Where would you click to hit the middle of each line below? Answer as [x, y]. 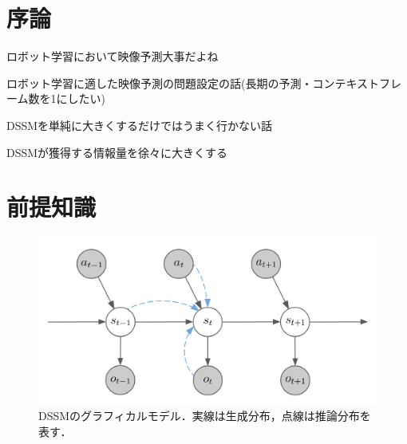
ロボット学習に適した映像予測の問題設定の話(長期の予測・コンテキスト [193, 83]
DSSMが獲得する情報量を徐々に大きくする [117, 152]
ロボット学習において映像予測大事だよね [113, 56]
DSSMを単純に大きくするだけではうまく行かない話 [140, 125]
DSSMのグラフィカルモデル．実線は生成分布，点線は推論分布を [205, 415]
